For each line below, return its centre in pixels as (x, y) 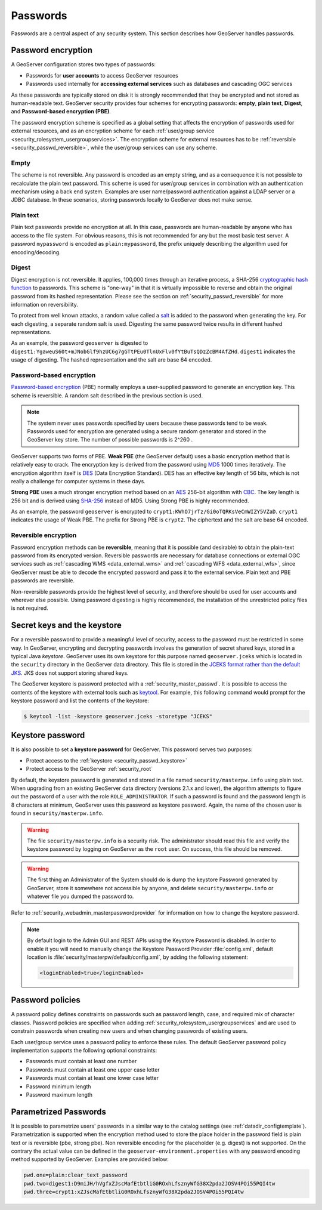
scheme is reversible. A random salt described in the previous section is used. (107, 395)
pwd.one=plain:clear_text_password (75, 1175)
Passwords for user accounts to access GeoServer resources (102, 75)
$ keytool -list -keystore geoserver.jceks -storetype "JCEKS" (118, 716)
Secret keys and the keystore (66, 626)
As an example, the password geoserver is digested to (80, 343)
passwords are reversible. (43, 581)
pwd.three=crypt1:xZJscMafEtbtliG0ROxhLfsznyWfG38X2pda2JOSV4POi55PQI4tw (134, 1192)
